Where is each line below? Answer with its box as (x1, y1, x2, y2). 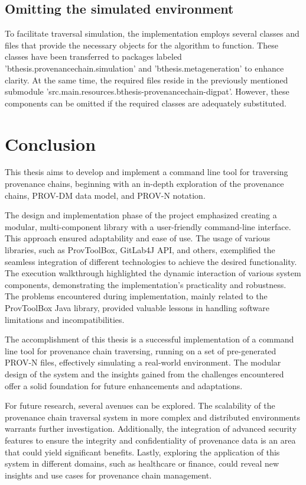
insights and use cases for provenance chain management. (5, 468, 212, 481)
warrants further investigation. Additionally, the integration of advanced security (5, 422, 297, 435)
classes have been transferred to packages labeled (5, 50, 182, 63)
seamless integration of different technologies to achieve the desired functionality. (5, 255, 297, 267)
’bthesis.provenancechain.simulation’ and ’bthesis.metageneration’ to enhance (5, 62, 284, 74)
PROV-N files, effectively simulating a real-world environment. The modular (5, 356, 281, 368)
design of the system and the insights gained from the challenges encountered (5, 367, 284, 380)
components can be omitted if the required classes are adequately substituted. (5, 96, 287, 109)
